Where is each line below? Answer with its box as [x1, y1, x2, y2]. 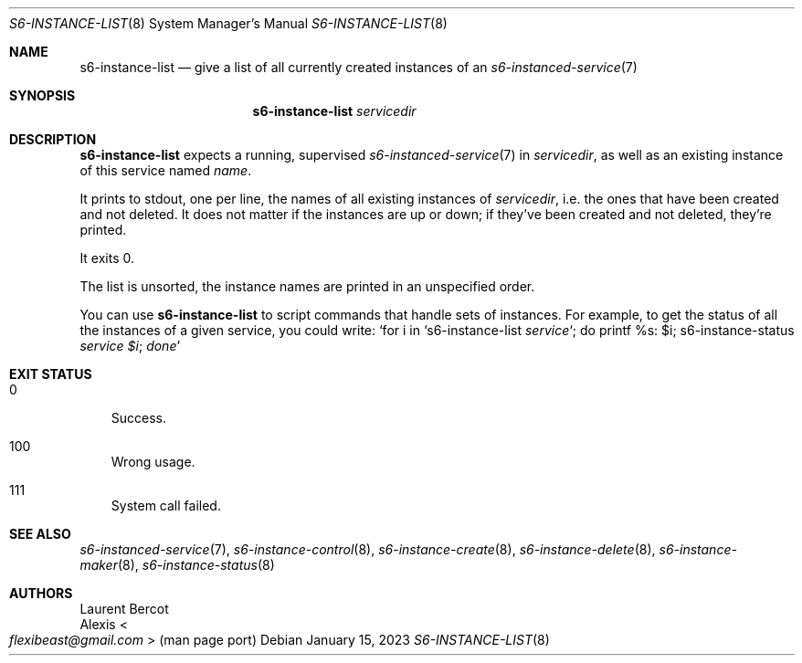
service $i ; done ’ [79, 338, 181, 353]
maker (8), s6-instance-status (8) [79, 557, 275, 573]
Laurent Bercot [79, 601, 169, 616]
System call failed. [111, 498, 221, 513]
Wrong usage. [111, 454, 195, 469]
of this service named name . [79, 163, 252, 178]
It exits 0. [79, 250, 135, 266]
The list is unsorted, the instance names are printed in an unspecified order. [79, 279, 535, 294]
